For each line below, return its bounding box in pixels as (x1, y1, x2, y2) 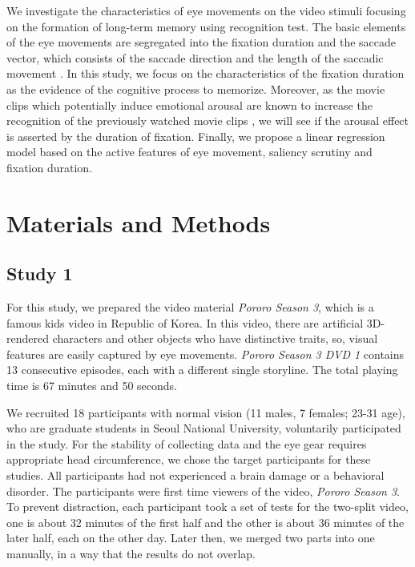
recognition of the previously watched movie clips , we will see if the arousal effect (6, 112, 409, 129)
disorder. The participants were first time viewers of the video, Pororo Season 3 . (6, 482, 400, 499)
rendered (6, 330, 49, 347)
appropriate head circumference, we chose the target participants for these (6, 451, 371, 468)
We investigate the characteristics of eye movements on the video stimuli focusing (6, 2, 406, 18)
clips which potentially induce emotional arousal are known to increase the (6, 96, 373, 113)
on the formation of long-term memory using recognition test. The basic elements (6, 18, 406, 34)
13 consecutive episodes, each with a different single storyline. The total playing (6, 361, 398, 378)
